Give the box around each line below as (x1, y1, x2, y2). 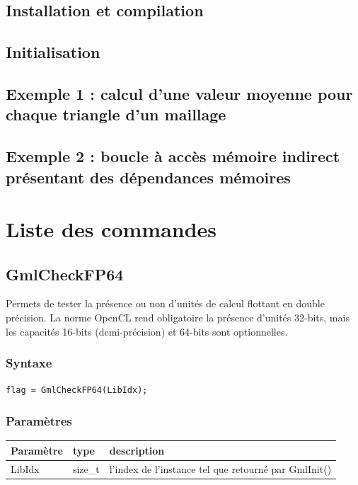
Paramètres (6, 412, 72, 430)
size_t (72, 461, 100, 476)
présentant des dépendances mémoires (6, 166, 291, 188)
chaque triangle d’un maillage (6, 103, 226, 125)
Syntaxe (6, 354, 52, 372)
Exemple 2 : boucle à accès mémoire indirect (6, 145, 340, 167)
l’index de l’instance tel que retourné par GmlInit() (109, 461, 332, 476)
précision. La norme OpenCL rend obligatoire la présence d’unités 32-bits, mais (6, 310, 350, 325)
